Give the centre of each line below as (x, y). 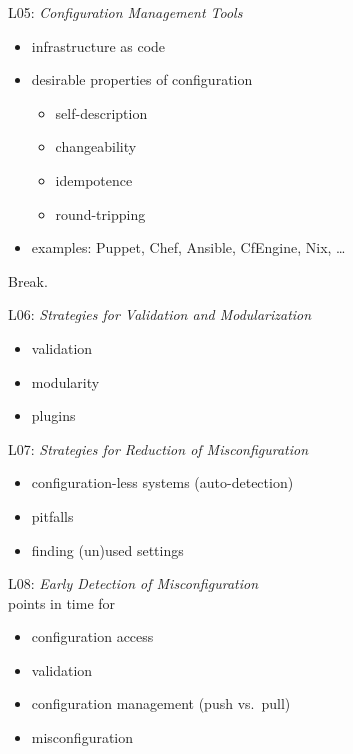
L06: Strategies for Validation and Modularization (160, 314)
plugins (53, 415)
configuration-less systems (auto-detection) (162, 482)
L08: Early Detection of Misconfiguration (133, 583)
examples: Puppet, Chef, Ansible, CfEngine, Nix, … (188, 247)
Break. (28, 280)
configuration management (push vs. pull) (161, 703)
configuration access (92, 636)
